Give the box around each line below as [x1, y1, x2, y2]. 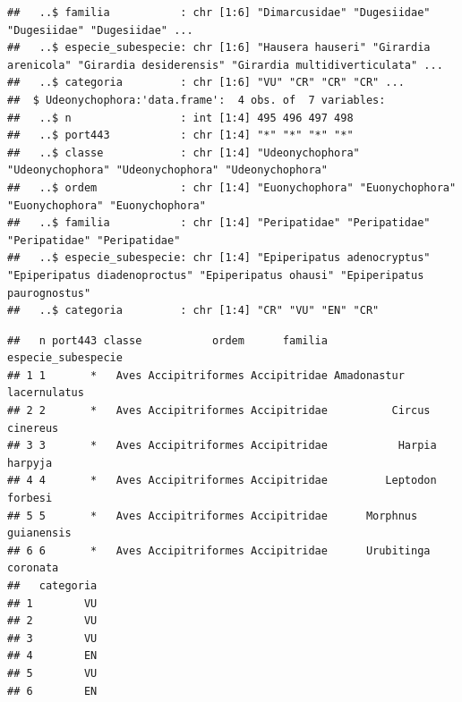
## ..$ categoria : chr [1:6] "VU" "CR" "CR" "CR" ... [7, 76, 405, 89]
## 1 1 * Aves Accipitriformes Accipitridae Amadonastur [7, 368, 405, 382]
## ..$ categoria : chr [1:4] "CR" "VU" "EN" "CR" [7, 304, 380, 317]
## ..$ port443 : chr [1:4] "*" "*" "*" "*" [7, 129, 354, 142]
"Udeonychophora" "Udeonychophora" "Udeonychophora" [7, 164, 328, 177]
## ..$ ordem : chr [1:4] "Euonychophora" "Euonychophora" [7, 181, 457, 194]
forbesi [7, 492, 53, 505]
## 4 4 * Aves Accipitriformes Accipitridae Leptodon [7, 474, 437, 487]
